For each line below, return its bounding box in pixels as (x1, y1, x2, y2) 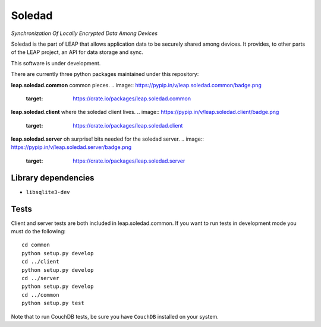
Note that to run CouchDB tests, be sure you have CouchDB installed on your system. (11, 313, 219, 320)
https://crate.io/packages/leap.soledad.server (73, 157, 185, 164)
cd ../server (21, 275, 59, 281)
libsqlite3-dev (26, 189, 71, 195)
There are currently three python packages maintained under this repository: (11, 71, 199, 78)
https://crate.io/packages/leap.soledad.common (73, 95, 191, 102)
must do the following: (11, 228, 66, 235)
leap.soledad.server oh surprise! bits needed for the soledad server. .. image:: (11, 135, 204, 142)
